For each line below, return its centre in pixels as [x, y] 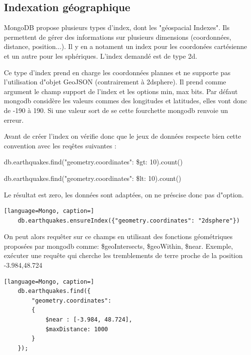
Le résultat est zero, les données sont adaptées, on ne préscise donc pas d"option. [124, 194]
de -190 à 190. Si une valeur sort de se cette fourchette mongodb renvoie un [116, 110]
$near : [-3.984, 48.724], [89, 320]
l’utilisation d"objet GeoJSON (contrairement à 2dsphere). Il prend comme [115, 82]
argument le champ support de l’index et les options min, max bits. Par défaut [121, 91]
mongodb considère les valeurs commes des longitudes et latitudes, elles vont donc [125, 101]
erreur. [14, 120]
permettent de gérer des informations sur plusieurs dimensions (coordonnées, [118, 37]
